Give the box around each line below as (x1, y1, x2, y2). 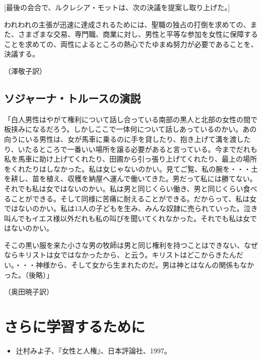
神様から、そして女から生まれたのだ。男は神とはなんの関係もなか (35, 260, 254, 270)
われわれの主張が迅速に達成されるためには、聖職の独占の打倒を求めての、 (4, 19, 250, 29)
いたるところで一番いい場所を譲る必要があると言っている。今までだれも (18, 143, 257, 154)
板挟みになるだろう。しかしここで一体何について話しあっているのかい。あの (4, 124, 257, 134)
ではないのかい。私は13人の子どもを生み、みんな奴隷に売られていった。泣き (4, 203, 258, 214)
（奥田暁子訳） (4, 286, 53, 297)
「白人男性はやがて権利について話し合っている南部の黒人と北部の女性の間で (4, 114, 257, 124)
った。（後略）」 (4, 269, 53, 280)
